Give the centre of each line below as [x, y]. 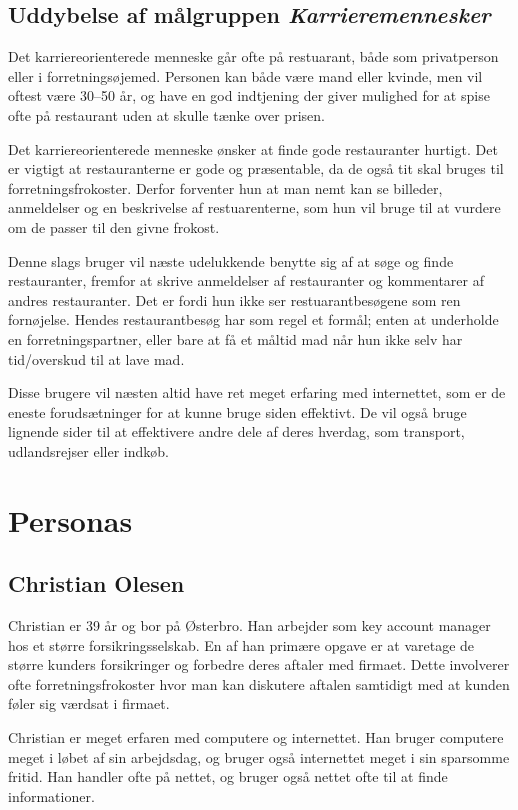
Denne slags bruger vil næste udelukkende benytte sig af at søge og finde [231, 260]
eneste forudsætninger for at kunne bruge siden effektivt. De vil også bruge [237, 411]
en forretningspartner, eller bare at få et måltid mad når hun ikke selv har [235, 338]
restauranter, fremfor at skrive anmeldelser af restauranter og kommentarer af [246, 280]
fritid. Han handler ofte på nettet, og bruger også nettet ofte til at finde [228, 776]
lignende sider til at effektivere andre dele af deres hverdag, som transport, [236, 431]
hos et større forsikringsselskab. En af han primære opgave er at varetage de [241, 644]
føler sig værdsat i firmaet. [89, 703]
